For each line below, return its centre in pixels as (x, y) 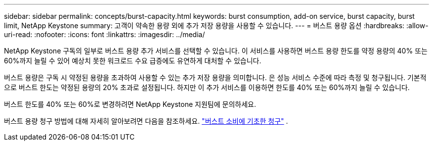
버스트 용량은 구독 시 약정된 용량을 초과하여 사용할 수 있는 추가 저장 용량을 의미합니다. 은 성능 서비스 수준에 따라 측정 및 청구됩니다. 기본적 (215, 77)
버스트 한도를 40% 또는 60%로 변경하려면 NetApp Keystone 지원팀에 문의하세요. (130, 104)
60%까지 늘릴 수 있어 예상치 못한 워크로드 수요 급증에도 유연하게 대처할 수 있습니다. (133, 61)
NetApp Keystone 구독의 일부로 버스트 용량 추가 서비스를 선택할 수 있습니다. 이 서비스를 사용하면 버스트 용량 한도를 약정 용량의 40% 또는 (216, 51)
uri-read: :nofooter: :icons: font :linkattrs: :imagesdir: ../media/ (105, 34)
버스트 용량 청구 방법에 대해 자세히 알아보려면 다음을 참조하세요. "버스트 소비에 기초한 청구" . (146, 121)
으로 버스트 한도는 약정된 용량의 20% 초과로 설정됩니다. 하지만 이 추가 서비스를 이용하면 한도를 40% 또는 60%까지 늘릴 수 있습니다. (207, 87)
